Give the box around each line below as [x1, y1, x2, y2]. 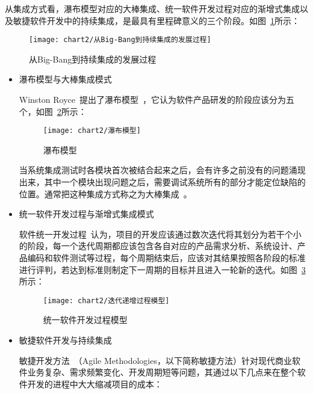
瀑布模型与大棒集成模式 [19, 73, 112, 85]
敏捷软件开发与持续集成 [19, 334, 112, 346]
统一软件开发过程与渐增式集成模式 [19, 208, 154, 220]
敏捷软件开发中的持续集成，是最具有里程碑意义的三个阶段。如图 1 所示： [13, 14, 300, 26]
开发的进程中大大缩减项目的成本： [27, 377, 163, 390]
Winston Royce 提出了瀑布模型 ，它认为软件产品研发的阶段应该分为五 [19, 93, 295, 106]
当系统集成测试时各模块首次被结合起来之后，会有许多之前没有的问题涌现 [19, 164, 306, 176]
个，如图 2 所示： [19, 105, 87, 117]
